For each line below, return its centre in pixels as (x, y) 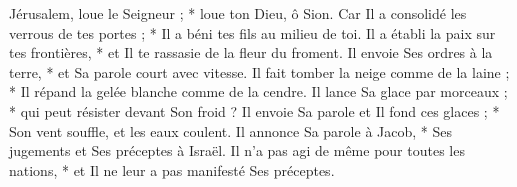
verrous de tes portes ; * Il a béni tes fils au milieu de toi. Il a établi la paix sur (252, 32)
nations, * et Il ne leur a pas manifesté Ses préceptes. (172, 169)
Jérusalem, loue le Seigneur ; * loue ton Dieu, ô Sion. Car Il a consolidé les (238, 13)
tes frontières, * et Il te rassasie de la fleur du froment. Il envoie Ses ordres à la (251, 52)
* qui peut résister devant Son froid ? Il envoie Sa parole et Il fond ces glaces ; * (254, 110)
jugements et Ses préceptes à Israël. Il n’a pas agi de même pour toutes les (237, 150)
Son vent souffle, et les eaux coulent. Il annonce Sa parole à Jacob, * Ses (230, 130)
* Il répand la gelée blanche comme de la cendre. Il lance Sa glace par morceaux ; (258, 91)
